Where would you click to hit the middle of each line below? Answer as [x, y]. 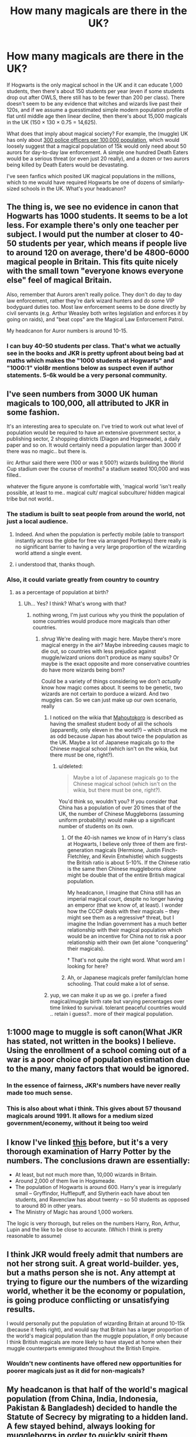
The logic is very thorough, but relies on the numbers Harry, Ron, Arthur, [93, 1224]
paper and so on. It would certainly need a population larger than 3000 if [94, 445]
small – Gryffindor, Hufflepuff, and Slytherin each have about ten [92, 1193]
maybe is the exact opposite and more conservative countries [116, 664]
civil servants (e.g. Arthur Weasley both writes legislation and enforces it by [97, 313]
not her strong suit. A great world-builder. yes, [93, 1263]
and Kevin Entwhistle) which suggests [137, 856]
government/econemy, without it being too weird [77, 1123]
